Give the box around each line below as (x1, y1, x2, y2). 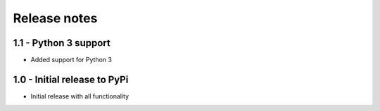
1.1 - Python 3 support (13, 37, 110, 49)
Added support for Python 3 (30, 56, 113, 64)
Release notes (13, 10, 98, 26)
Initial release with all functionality (30, 91, 129, 101)
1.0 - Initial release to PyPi (13, 73, 129, 85)
